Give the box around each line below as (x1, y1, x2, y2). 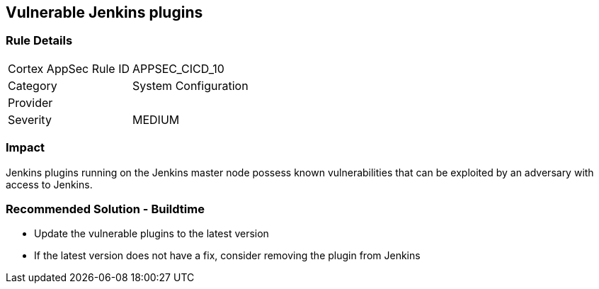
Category (8, 78, 57, 93)
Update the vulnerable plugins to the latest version (34, 227, 269, 240)
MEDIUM (132, 112, 180, 127)
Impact (6, 140, 45, 155)
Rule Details (6, 33, 73, 48)
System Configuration (132, 78, 249, 93)
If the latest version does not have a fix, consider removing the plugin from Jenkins (34, 249, 421, 262)
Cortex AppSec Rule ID (8, 61, 130, 76)
